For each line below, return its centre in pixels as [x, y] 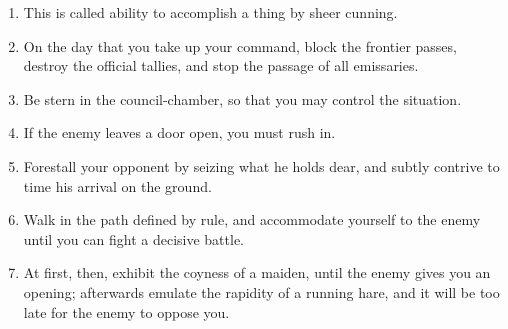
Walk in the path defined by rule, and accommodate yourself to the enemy [252, 219]
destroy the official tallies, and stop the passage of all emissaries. [221, 65]
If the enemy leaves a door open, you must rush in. [179, 132]
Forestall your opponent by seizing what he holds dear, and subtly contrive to [261, 165]
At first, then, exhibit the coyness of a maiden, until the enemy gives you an [257, 272]
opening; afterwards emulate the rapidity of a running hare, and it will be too [261, 291]
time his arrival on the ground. [117, 185]
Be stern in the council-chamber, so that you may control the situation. [242, 98]
